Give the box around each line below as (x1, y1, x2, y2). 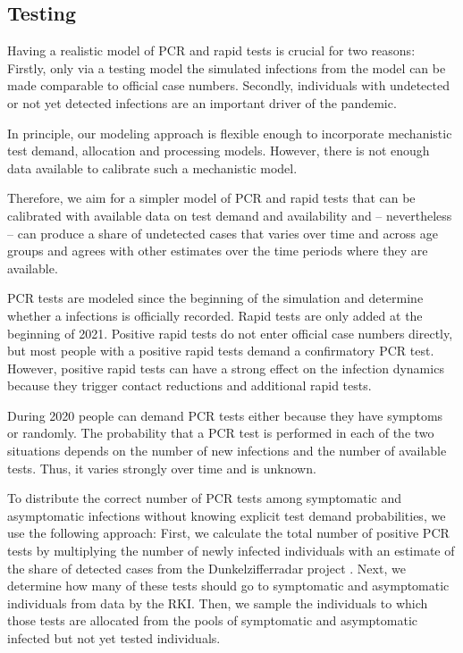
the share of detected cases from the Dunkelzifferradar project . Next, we (7, 558, 406, 577)
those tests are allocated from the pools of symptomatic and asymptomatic (7, 611, 418, 630)
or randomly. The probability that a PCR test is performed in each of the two (7, 423, 434, 442)
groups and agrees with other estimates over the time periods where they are (7, 241, 428, 260)
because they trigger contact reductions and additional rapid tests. (7, 376, 372, 395)
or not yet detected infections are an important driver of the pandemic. (7, 93, 397, 112)
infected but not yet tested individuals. (7, 629, 221, 648)
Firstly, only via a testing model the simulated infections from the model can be (7, 58, 446, 77)
